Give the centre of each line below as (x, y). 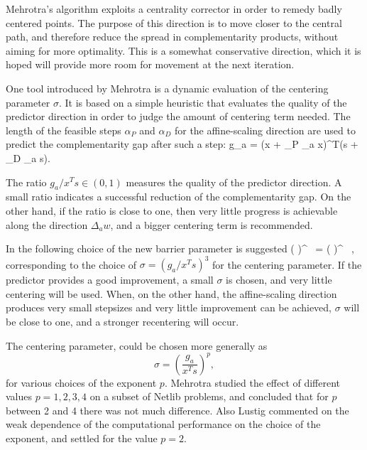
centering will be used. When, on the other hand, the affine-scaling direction (171, 293)
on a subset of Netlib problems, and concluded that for (209, 396)
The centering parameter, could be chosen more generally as (137, 345)
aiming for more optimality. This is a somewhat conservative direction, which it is (183, 50)
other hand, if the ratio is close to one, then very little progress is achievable (172, 210)
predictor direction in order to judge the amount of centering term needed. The (178, 116)
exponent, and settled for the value (82, 438)
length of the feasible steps (64, 130)
